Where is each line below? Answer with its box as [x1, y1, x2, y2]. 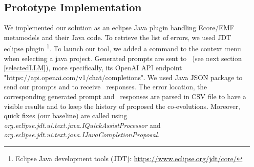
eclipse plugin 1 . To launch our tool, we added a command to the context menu [4, 42, 241, 54]
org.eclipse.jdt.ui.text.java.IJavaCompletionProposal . [4, 129, 160, 140]
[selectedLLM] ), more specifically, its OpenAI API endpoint [4, 63, 182, 73]
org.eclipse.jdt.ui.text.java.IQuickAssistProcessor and [4, 120, 161, 130]
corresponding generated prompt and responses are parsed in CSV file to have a [4, 91, 247, 102]
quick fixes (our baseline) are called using [4, 110, 127, 121]
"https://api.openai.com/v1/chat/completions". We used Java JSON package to [4, 72, 243, 82]
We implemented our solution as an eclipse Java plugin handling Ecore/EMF [4, 22, 234, 33]
